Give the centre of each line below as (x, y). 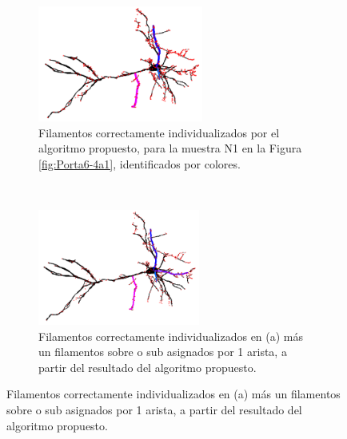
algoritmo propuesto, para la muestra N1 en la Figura (170, 148)
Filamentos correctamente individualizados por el (159, 132)
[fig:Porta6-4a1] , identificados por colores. (140, 163)
